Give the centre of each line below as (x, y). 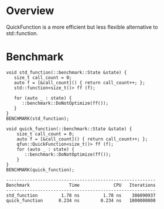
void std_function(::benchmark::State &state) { (66, 72)
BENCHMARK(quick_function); (40, 170)
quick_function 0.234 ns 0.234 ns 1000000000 (81, 200)
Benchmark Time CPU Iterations (81, 185)
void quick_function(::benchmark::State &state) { (69, 129)
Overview (30, 11)
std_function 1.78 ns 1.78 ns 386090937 (81, 195)
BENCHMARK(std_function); (37, 118)
